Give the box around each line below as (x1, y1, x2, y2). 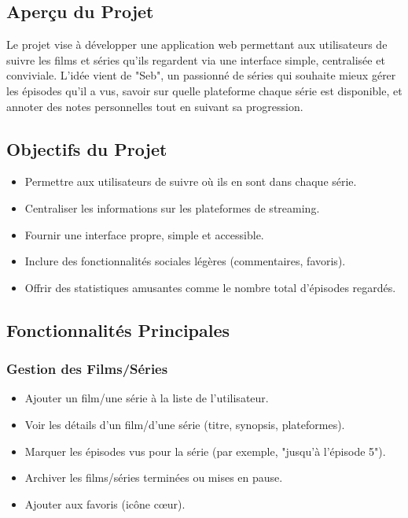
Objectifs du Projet (6, 136, 167, 161)
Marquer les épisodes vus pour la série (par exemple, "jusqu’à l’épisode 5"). (24, 442, 386, 459)
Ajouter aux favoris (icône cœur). (24, 495, 186, 512)
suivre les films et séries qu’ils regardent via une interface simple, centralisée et (6, 51, 385, 68)
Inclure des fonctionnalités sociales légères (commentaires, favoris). (24, 253, 346, 269)
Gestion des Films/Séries (6, 359, 168, 379)
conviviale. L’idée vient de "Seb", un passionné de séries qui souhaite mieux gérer (6, 67, 396, 83)
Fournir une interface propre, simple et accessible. (24, 226, 264, 242)
